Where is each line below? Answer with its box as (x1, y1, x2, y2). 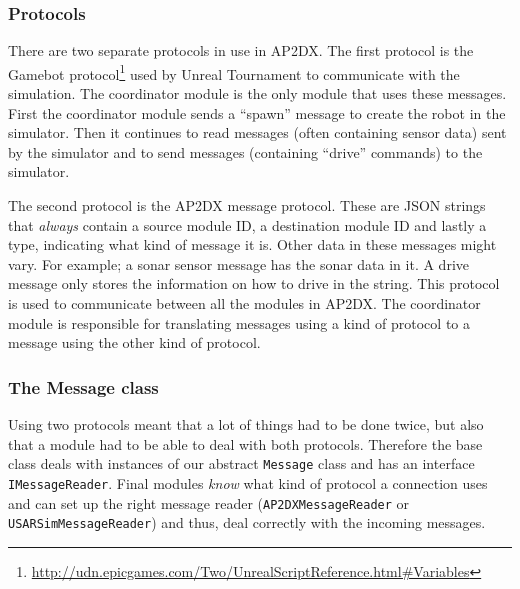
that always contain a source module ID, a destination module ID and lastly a (8, 214, 487, 235)
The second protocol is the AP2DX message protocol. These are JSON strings (8, 195, 486, 216)
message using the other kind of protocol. (8, 332, 261, 353)
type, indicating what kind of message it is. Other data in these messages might (8, 234, 497, 255)
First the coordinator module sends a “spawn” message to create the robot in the (8, 102, 506, 123)
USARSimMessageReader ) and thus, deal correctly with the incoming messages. (8, 512, 486, 533)
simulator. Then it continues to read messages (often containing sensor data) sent (8, 122, 507, 143)
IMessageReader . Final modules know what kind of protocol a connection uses (8, 472, 488, 493)
